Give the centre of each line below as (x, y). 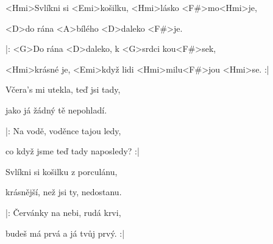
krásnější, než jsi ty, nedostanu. (64, 192)
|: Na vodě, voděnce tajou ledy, (63, 130)
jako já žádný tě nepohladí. (56, 109)
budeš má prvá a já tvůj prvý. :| (65, 233)
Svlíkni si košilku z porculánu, (62, 171)
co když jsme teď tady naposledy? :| (73, 151)
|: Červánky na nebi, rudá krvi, (63, 212)
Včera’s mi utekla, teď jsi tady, (63, 89)
